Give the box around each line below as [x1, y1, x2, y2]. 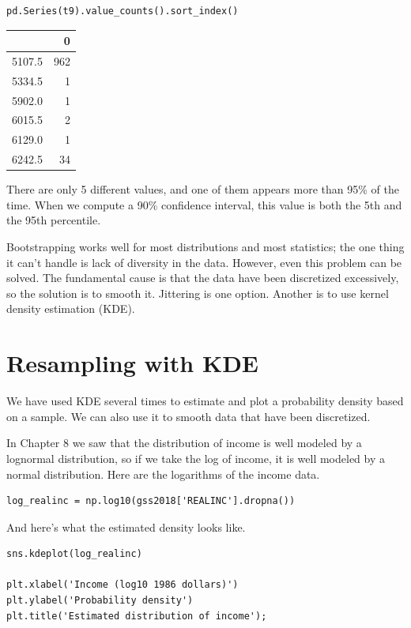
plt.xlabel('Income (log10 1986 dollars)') [6, 579, 239, 591]
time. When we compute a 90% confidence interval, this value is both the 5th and [6, 196, 402, 212]
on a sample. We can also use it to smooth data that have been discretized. [6, 408, 371, 424]
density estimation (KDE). [6, 300, 135, 317]
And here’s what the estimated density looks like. [6, 518, 246, 535]
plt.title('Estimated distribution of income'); [6, 610, 267, 622]
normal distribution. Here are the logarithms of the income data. [6, 465, 320, 482]
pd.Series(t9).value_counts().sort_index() [6, 6, 239, 17]
